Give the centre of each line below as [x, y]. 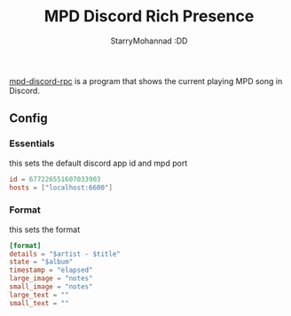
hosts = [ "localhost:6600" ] [61, 188]
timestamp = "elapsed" [51, 270]
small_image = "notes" [51, 287]
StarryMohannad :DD [149, 41]
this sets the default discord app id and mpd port [98, 163]
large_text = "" [39, 295]
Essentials [32, 143]
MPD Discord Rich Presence [149, 16]
